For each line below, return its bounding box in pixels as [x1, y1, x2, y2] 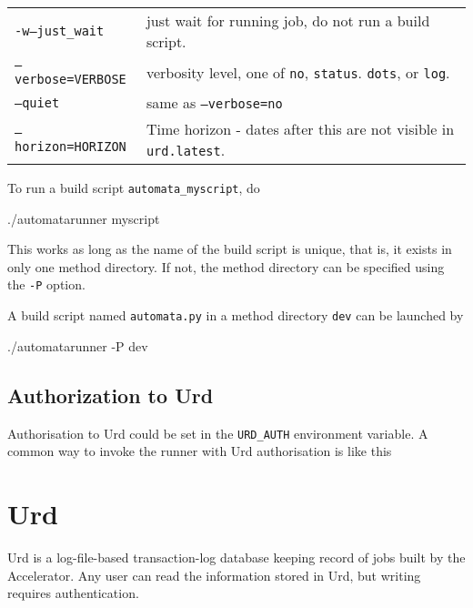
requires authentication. [7, 583, 139, 603]
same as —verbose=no [146, 92, 283, 113]
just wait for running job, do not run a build [146, 10, 430, 31]
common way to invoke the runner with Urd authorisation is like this [7, 441, 392, 461]
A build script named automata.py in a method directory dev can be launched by [7, 306, 464, 325]
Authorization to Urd [7, 380, 214, 409]
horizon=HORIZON [15, 139, 126, 154]
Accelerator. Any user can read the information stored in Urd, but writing [7, 565, 421, 584]
